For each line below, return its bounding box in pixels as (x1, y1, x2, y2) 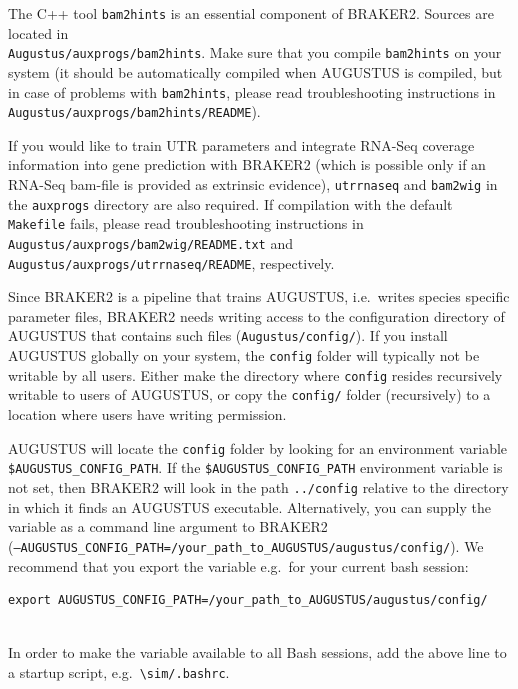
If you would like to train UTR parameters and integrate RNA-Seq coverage (8, 134, 475, 155)
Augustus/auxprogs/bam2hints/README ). (8, 101, 261, 122)
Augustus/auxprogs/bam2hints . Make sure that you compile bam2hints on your (8, 42, 502, 63)
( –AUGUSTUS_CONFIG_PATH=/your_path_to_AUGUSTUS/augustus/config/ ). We (8, 535, 484, 556)
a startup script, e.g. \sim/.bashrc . (8, 661, 230, 682)
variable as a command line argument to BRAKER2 (8, 516, 328, 537)
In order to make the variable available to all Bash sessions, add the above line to (8, 642, 507, 663)
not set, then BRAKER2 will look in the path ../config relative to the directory (8, 477, 509, 497)
